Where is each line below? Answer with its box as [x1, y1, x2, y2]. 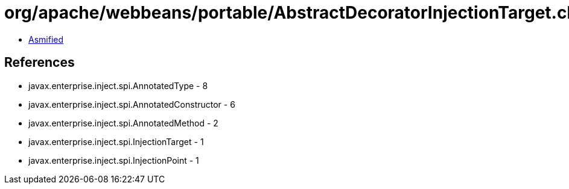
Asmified [28, 34, 64, 45]
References [4, 55, 75, 70]
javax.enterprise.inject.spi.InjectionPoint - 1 [28, 155, 199, 166]
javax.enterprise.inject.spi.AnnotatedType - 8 [28, 80, 208, 91]
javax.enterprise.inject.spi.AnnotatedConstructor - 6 [28, 99, 235, 110]
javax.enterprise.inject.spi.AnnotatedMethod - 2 [28, 117, 218, 128]
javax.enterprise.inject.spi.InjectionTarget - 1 [28, 136, 204, 147]
